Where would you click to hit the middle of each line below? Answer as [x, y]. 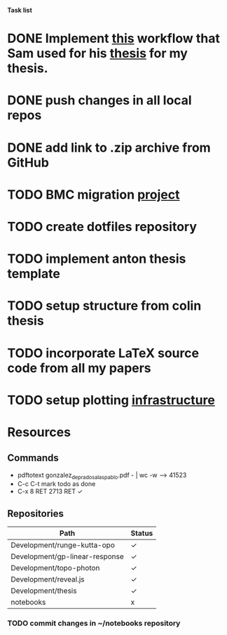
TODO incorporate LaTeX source [103, 353]
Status [142, 533]
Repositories [36, 513]
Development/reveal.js [48, 580]
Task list [20, 10]
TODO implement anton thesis [97, 259]
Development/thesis [44, 591]
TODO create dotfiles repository [102, 227]
